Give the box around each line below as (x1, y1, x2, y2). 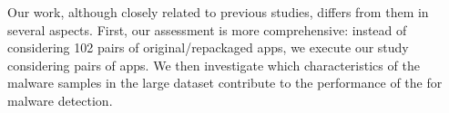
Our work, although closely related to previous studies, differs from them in (7, 3, 429, 21)
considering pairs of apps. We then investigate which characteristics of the (7, 55, 420, 74)
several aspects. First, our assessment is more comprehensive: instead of (7, 20, 407, 39)
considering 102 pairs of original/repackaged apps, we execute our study (7, 38, 409, 57)
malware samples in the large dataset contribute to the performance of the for (7, 73, 443, 92)
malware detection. (7, 90, 113, 109)
